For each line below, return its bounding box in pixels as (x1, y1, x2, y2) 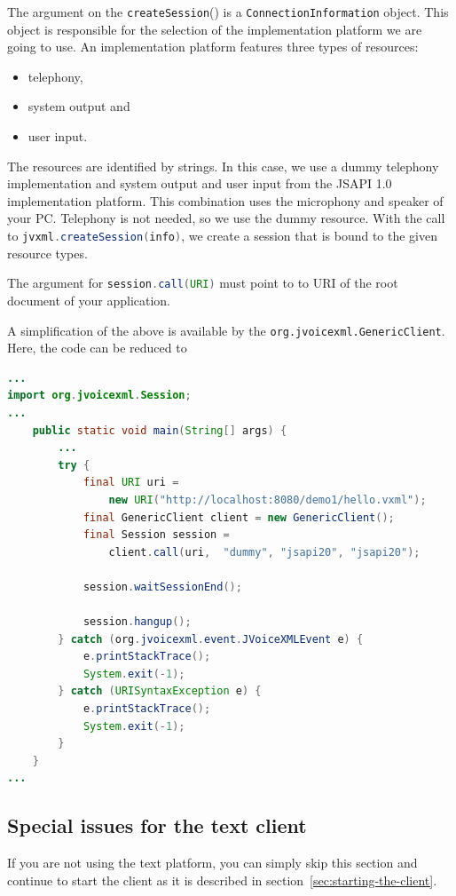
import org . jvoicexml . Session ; (7, 389, 192, 402)
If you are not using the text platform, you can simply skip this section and (7, 853, 418, 872)
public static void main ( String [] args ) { (32, 424, 287, 437)
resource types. (7, 243, 88, 262)
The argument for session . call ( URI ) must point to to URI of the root (7, 274, 398, 292)
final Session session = (83, 528, 230, 542)
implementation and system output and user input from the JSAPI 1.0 (7, 174, 392, 193)
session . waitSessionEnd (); (83, 580, 242, 593)
